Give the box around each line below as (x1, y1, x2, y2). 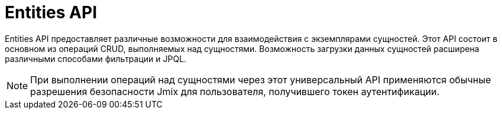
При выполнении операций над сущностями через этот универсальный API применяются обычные (30, 73, 491, 86)
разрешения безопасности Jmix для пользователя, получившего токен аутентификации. (30, 85, 440, 97)
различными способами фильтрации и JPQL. (5, 53, 187, 64)
